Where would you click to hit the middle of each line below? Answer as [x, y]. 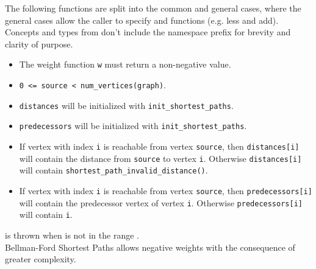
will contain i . [46, 215]
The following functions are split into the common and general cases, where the [153, 8]
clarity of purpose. [39, 44]
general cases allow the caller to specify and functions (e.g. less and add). [142, 20]
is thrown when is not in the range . [72, 235]
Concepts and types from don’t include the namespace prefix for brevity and [148, 32]
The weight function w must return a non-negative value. [125, 64]
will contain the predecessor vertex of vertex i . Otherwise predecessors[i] [161, 202]
